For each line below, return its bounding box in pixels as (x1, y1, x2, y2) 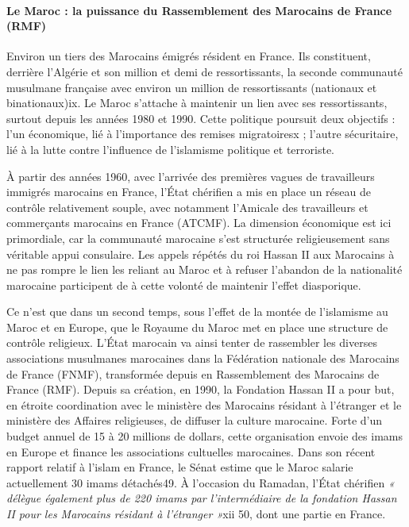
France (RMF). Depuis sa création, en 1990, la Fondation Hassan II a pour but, (6, 381, 395, 398)
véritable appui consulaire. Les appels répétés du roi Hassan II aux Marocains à (6, 245, 395, 262)
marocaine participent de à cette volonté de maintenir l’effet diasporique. (6, 276, 361, 293)
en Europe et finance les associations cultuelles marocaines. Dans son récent (6, 443, 376, 460)
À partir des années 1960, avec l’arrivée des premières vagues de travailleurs (6, 167, 375, 184)
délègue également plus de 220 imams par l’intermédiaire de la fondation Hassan (6, 490, 397, 506)
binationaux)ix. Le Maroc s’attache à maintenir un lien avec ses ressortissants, (6, 94, 388, 111)
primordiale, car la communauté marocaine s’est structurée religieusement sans (6, 229, 390, 246)
